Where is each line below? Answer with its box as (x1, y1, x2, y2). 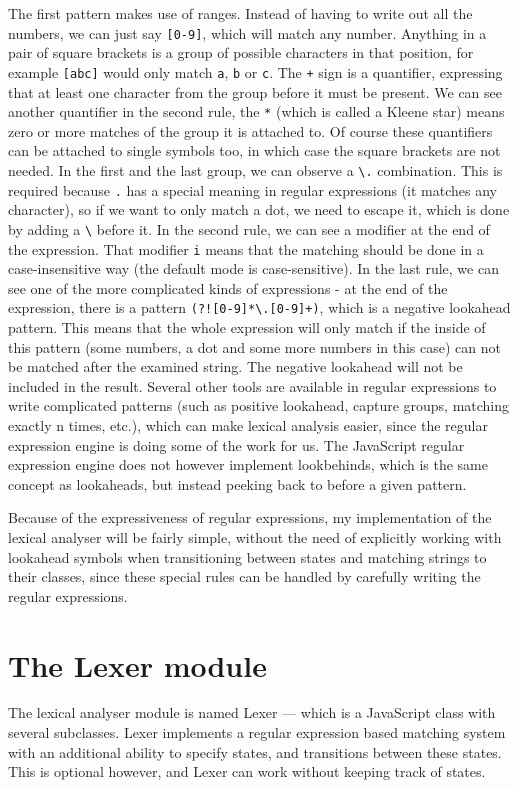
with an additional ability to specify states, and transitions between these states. (8, 741, 502, 762)
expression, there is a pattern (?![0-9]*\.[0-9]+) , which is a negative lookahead (8, 297, 511, 318)
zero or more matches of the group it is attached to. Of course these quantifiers (8, 120, 493, 141)
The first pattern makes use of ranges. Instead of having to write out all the (8, 3, 473, 23)
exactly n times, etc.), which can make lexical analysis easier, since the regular (8, 414, 488, 435)
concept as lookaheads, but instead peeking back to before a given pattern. (8, 473, 467, 494)
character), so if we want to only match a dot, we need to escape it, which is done (8, 199, 510, 220)
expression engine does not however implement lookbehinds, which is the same (8, 454, 489, 475)
